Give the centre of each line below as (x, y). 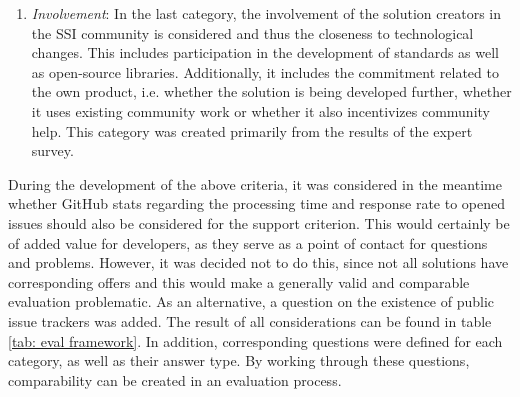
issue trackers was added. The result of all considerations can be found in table (250, 320)
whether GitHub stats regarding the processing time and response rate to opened (257, 203)
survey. (52, 150)
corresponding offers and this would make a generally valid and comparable (239, 281)
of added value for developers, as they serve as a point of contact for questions (248, 242)
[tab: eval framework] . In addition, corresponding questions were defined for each (255, 340)
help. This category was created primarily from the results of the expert (252, 130)
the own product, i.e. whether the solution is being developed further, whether (271, 91)
